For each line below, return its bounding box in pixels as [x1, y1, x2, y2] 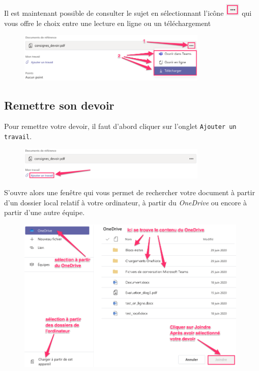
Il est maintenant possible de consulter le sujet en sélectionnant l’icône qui [4, 8, 252, 18]
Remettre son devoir [4, 97, 114, 113]
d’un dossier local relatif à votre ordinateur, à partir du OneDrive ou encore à [4, 197, 247, 207]
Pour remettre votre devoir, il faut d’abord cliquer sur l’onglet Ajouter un [4, 121, 237, 131]
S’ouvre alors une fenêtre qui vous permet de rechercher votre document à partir [4, 187, 255, 198]
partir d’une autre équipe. [4, 207, 85, 218]
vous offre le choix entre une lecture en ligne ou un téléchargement [4, 17, 211, 28]
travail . [4, 131, 32, 142]
